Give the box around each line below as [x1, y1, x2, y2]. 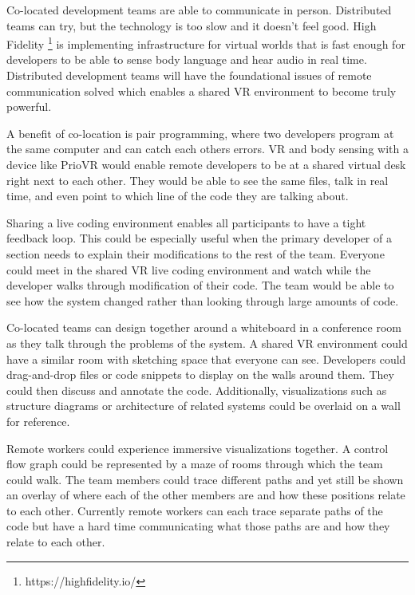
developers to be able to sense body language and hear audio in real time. [6, 51, 367, 68]
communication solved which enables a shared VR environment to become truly [6, 82, 397, 99]
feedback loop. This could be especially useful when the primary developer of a [6, 230, 392, 246]
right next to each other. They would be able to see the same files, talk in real [6, 171, 389, 188]
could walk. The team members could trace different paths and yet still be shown [6, 471, 404, 487]
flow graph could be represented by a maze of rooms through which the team [6, 455, 383, 472]
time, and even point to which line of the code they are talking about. [6, 187, 349, 204]
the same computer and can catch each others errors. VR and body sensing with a [6, 140, 409, 157]
